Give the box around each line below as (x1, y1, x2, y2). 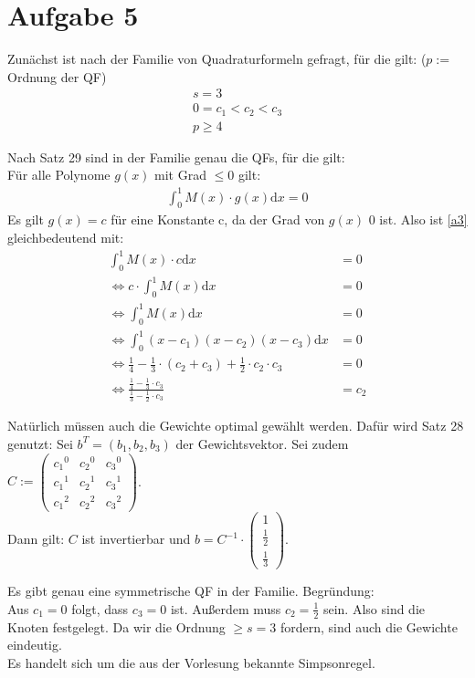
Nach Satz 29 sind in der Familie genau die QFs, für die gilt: (7, 147, 345, 166)
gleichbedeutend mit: (7, 227, 124, 246)
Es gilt (7, 210, 44, 229)
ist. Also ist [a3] (379, 210, 468, 229)
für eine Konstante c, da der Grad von (111, 210, 325, 229)
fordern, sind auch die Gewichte (280, 617, 458, 636)
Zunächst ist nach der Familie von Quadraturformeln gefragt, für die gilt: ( (7, 49, 427, 68)
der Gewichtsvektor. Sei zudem (175, 433, 349, 453)
